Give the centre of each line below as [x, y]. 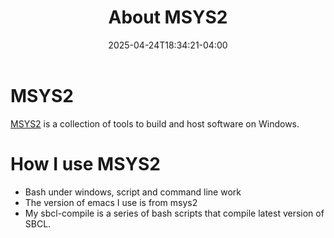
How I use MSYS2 [85, 163]
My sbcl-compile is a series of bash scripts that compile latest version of [174, 213]
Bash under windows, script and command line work [133, 192]
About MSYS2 [168, 17]
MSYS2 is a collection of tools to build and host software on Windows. [155, 123]
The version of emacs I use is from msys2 [111, 202]
